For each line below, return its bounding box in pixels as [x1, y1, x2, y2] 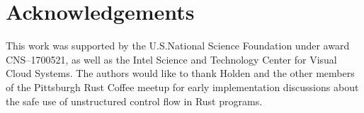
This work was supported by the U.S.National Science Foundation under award [6, 38, 350, 53]
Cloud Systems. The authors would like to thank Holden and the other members [6, 66, 355, 81]
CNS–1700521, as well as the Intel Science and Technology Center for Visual [6, 52, 337, 66]
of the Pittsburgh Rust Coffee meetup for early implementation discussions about [6, 79, 359, 94]
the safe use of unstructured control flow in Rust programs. [6, 93, 263, 108]
